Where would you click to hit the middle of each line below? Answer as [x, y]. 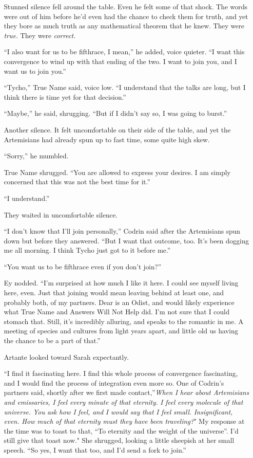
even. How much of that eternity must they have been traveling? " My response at [124, 421]
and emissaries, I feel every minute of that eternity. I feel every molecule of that [124, 402]
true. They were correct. [40, 35]
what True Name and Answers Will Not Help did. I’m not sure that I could [117, 312]
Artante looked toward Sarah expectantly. [67, 357]
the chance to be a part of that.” [52, 340]
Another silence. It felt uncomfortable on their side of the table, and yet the [117, 129]
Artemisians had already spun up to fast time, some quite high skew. [107, 139]
